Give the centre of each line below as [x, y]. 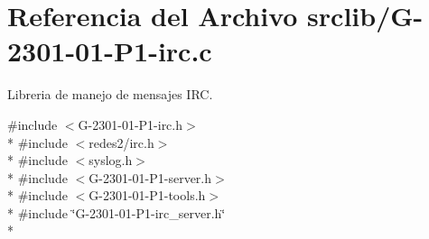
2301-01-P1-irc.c [110, 51]
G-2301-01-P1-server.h [150, 177]
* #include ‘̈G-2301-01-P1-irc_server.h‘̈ [117, 212]
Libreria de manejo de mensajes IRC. [110, 94]
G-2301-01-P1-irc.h [131, 124]
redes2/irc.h [121, 142]
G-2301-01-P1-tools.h [147, 195]
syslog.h [111, 160]
